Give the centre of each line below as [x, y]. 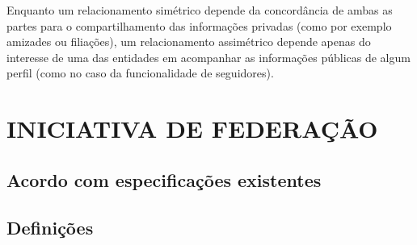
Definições [50, 227]
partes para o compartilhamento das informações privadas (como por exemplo [199, 25]
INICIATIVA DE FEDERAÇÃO [192, 129]
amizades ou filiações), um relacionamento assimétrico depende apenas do [189, 42]
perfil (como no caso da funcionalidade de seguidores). [140, 73]
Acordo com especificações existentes [164, 179]
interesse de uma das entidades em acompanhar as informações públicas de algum [208, 57]
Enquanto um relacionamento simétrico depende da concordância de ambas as [200, 10]
